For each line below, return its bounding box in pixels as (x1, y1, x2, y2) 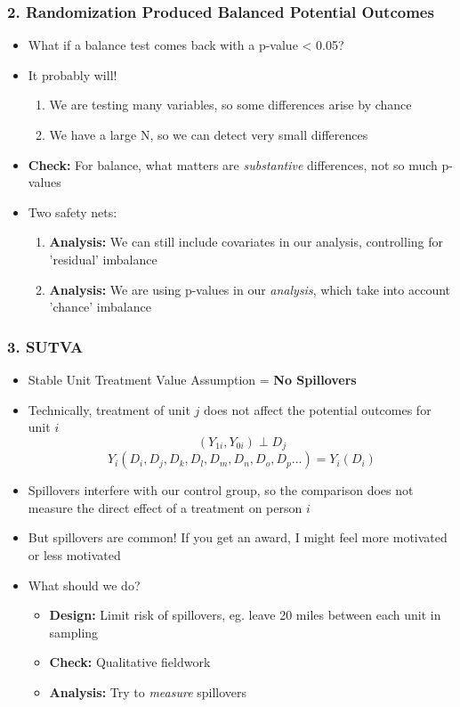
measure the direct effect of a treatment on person (28, 498, 303, 516)
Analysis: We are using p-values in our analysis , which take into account (49, 280, 451, 298)
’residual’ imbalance (49, 249, 157, 268)
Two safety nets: (28, 202, 117, 221)
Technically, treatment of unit (28, 400, 190, 419)
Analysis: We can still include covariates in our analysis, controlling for (49, 232, 444, 251)
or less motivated (28, 545, 121, 564)
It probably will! (28, 65, 117, 84)
